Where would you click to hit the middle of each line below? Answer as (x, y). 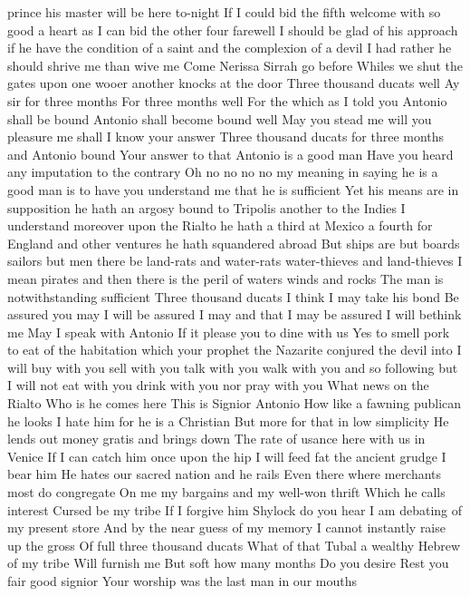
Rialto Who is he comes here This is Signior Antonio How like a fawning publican (235, 403)
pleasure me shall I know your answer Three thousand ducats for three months (226, 137)
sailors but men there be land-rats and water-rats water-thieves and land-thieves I (235, 261)
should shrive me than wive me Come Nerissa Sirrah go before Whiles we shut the (235, 65)
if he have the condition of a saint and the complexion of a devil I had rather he (230, 48)
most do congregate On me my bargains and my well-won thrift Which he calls (226, 492)
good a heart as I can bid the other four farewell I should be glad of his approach (233, 29)
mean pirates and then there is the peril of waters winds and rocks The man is (225, 278)
